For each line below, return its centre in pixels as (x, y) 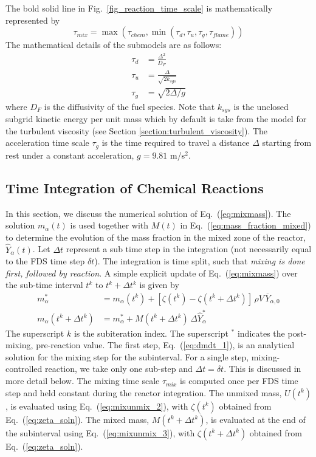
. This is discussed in (263, 369)
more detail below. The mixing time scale (83, 381)
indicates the (261, 333)
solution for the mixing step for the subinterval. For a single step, (127, 356)
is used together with (109, 225)
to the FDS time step (45, 261)
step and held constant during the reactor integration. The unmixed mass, (144, 392)
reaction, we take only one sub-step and (118, 369)
